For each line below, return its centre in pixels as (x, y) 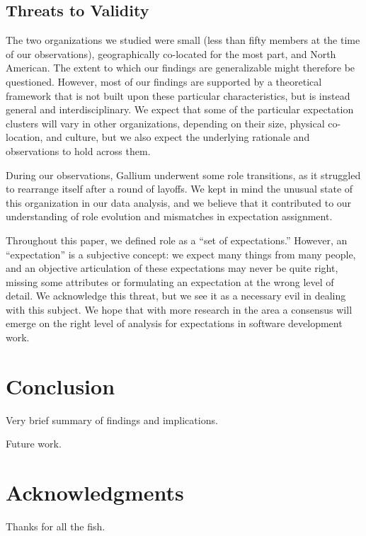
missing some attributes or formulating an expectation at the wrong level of (170, 281)
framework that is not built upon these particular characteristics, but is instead (178, 95)
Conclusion (61, 386)
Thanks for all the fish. (56, 526)
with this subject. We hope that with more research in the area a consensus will (179, 309)
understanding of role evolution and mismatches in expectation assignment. (169, 216)
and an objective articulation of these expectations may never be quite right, (172, 268)
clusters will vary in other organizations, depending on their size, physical (165, 123)
